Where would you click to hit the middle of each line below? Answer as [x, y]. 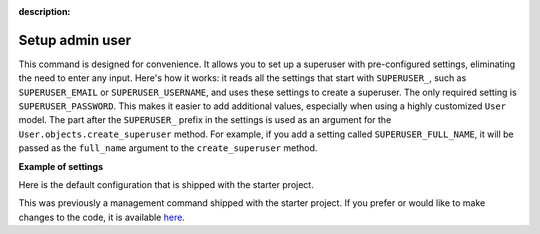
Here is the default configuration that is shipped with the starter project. [166, 185]
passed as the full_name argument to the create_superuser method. [168, 148]
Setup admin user [75, 40]
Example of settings [61, 166]
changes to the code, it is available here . [101, 217]
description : [44, 11]
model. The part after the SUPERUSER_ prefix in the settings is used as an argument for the [205, 120]
